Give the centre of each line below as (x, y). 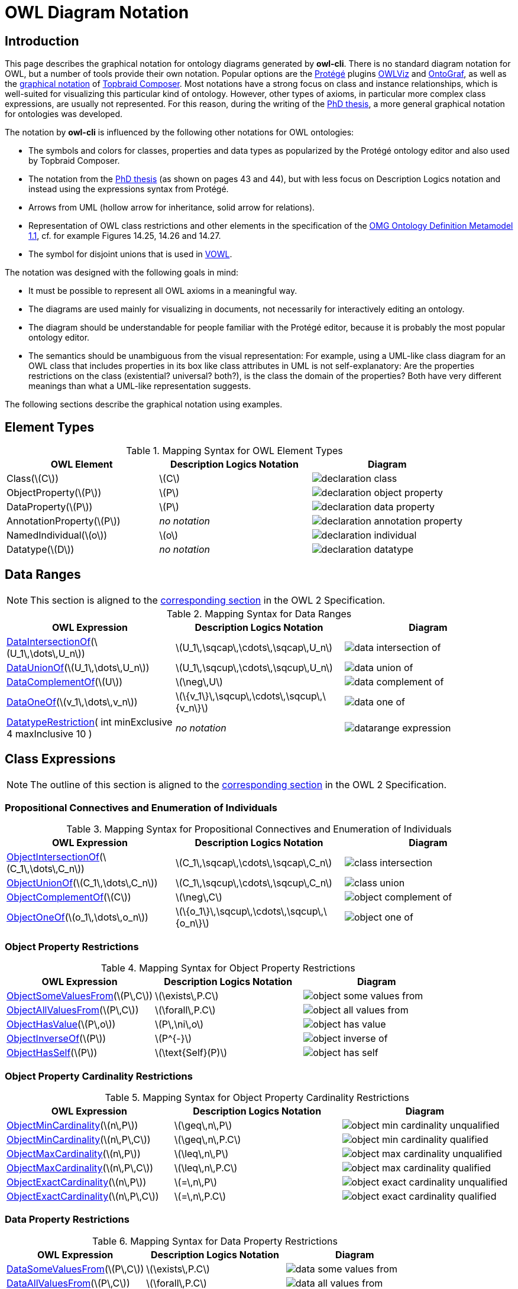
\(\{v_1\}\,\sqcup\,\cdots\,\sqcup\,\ (251, 696)
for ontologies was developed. (64, 114)
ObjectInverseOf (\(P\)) (56, 1039)
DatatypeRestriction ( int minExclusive (90, 722)
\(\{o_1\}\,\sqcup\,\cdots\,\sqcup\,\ (251, 911)
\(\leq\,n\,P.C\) (206, 1167)
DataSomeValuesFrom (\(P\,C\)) (75, 1269)
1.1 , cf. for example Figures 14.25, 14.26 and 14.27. (125, 236)
